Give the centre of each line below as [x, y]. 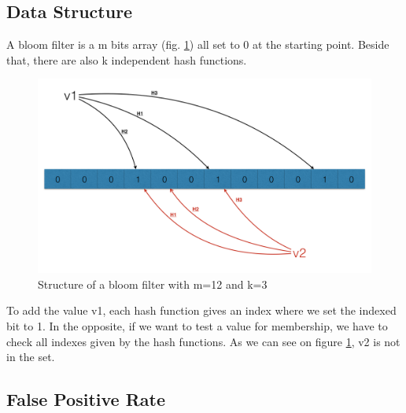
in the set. [31, 357]
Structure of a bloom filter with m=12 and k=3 [153, 284]
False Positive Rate [86, 399]
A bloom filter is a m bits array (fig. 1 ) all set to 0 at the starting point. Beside [198, 44]
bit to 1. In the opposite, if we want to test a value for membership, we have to [197, 325]
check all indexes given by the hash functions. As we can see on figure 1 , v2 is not [203, 341]
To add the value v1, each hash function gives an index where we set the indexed [201, 310]
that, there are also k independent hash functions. [127, 59]
